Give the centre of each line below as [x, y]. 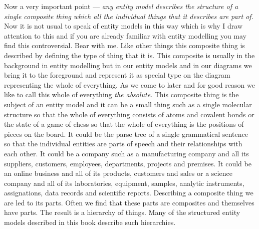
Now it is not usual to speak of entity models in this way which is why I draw [123, 26]
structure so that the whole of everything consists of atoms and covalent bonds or [129, 114]
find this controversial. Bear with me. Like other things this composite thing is [124, 45]
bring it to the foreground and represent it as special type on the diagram [117, 75]
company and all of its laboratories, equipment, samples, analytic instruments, [124, 183]
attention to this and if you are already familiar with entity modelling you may [125, 35]
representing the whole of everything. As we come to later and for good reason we [129, 84]
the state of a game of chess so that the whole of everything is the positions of [124, 124]
